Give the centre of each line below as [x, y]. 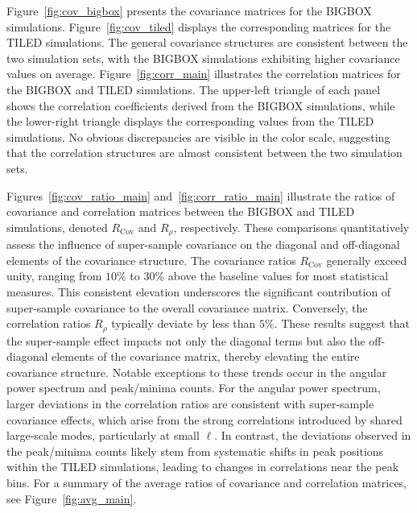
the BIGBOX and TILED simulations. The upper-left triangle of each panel [194, 89]
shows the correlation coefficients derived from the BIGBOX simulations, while [201, 105]
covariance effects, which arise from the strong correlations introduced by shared [204, 419]
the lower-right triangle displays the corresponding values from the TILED [190, 121]
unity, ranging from [54, 276]
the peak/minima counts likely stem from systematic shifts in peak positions [195, 451]
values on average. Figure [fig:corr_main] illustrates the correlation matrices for [204, 74]
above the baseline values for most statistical [278, 276]
